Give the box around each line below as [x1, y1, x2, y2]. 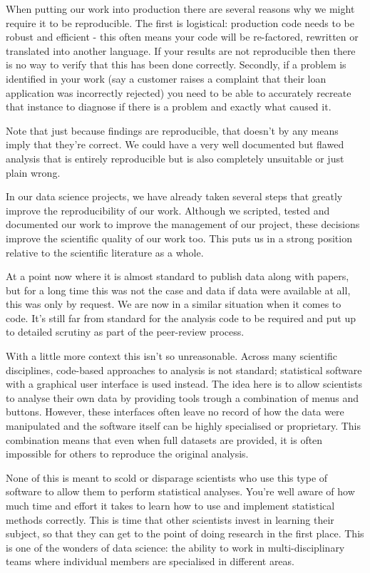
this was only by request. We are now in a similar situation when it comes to [6, 296, 341, 311]
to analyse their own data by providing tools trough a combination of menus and [6, 390, 359, 405]
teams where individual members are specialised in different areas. [6, 554, 294, 569]
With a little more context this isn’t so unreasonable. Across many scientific [6, 349, 337, 363]
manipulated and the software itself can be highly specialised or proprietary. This [6, 418, 361, 433]
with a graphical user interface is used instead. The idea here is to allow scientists [6, 376, 363, 391]
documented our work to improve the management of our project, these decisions [6, 217, 360, 232]
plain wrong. [6, 165, 61, 180]
